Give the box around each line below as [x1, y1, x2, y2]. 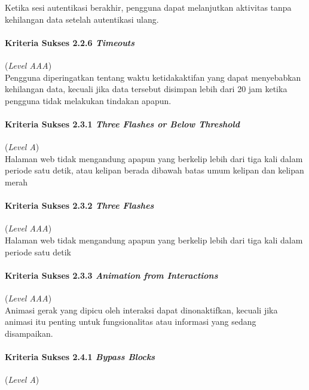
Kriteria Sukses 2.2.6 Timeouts [5, 36, 135, 48]
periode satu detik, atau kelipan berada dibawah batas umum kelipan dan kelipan [5, 164, 304, 176]
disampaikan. [5, 327, 53, 339]
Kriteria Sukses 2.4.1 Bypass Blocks [5, 350, 155, 362]
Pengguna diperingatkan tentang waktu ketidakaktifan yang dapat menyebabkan [5, 71, 301, 83]
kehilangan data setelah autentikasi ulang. [5, 13, 159, 25]
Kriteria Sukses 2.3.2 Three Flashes [5, 199, 154, 212]
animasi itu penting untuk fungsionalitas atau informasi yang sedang [5, 315, 256, 328]
